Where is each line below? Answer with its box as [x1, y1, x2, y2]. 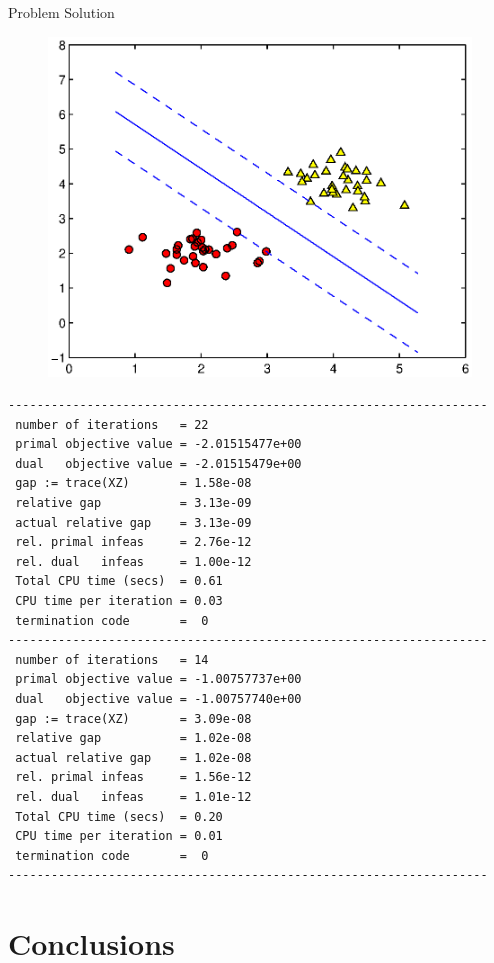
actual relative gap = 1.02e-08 [15, 750, 252, 765]
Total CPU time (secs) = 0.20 [15, 809, 223, 824]
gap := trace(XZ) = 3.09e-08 [15, 711, 252, 726]
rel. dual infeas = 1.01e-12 [15, 789, 252, 804]
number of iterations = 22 [15, 417, 209, 432]
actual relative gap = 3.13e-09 [15, 515, 252, 530]
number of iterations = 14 [15, 652, 209, 667]
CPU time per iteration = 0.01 [15, 829, 223, 844]
